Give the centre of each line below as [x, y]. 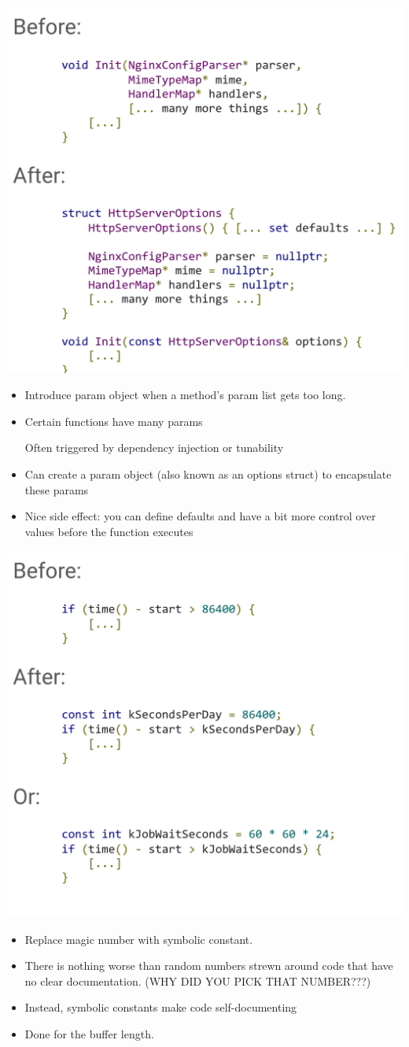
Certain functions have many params [114, 421]
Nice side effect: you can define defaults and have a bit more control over [200, 516]
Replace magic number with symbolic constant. [139, 939]
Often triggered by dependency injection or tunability [154, 448]
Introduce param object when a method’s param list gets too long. [185, 395]
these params [57, 489]
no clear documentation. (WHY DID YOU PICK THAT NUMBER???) [198, 980]
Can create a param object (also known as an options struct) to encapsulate [208, 474]
